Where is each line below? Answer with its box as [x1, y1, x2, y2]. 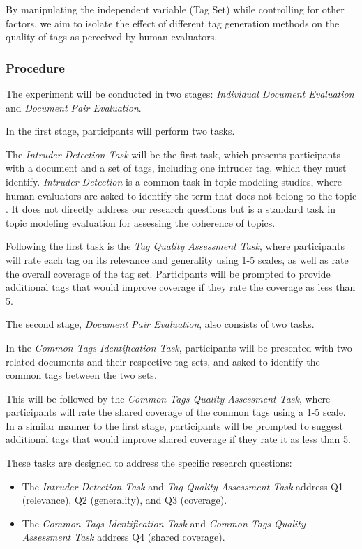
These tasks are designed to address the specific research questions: [6, 456, 292, 470]
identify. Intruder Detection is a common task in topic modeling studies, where [6, 174, 342, 188]
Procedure [6, 59, 65, 76]
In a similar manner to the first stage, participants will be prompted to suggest [6, 418, 344, 433]
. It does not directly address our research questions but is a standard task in [6, 202, 336, 216]
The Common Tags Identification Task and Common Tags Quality [22, 516, 306, 530]
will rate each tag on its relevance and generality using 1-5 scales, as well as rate [6, 252, 349, 266]
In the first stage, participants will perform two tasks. [6, 123, 235, 138]
